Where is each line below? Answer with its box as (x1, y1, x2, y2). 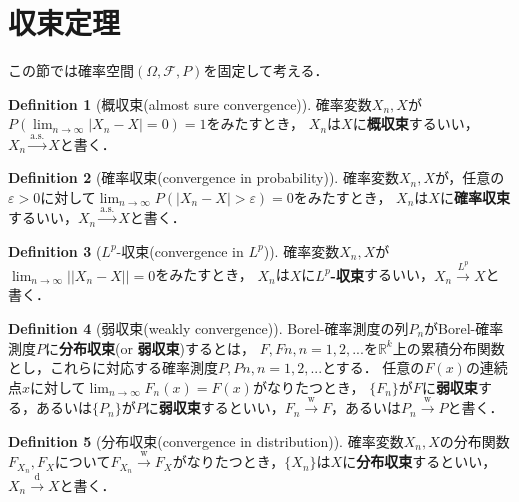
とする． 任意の (322, 357, 425, 378)
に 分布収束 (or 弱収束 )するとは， (45, 337, 256, 358)
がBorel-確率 (424, 318, 504, 339)
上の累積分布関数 (392, 337, 505, 358)
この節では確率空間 (8, 60, 134, 81)
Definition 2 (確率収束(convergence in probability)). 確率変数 (8, 167, 399, 188)
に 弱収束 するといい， (144, 397, 285, 418)
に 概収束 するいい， (352, 113, 479, 134)
